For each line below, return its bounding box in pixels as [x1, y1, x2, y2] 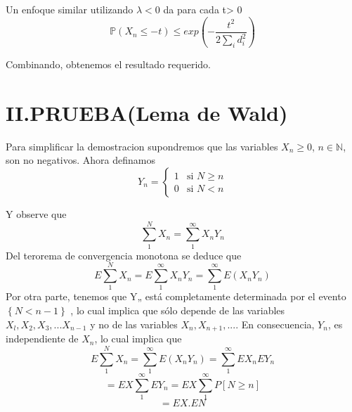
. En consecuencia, [235, 316, 315, 331]
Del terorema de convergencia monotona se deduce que [6, 247, 242, 262]
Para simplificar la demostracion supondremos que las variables [6, 139, 278, 153]
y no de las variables [90, 316, 178, 331]
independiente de [6, 331, 79, 346]
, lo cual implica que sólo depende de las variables [70, 303, 285, 318]
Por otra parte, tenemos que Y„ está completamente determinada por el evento [6, 289, 346, 304]
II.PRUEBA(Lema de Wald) [6, 98, 288, 127]
